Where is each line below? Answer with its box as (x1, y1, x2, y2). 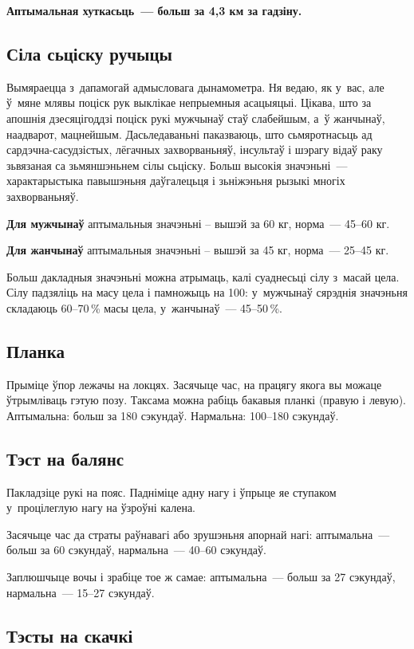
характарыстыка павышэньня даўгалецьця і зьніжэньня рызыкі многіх (6, 172, 345, 189)
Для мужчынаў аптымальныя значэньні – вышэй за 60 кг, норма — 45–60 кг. (6, 214, 390, 231)
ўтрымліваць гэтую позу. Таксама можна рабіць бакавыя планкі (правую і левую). (6, 391, 407, 408)
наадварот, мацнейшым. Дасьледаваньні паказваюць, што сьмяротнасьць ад (6, 125, 373, 142)
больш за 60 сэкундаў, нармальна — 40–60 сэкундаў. (6, 541, 266, 558)
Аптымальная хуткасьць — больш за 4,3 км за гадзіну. (6, 2, 302, 18)
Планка (6, 338, 65, 363)
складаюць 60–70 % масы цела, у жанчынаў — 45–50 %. (6, 299, 283, 316)
